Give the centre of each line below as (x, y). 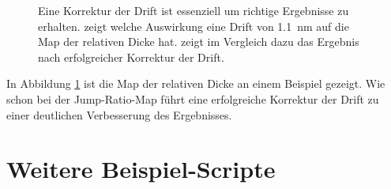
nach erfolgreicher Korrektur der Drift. (131, 57)
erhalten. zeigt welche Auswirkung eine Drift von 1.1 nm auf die (194, 26)
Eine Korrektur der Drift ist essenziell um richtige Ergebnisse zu (194, 10)
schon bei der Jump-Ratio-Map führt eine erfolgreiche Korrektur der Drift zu (193, 98)
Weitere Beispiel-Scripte (141, 169)
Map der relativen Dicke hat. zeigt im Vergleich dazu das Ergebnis (199, 42)
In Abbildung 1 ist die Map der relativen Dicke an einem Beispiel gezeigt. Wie (196, 83)
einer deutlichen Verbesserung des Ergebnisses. (119, 114)
